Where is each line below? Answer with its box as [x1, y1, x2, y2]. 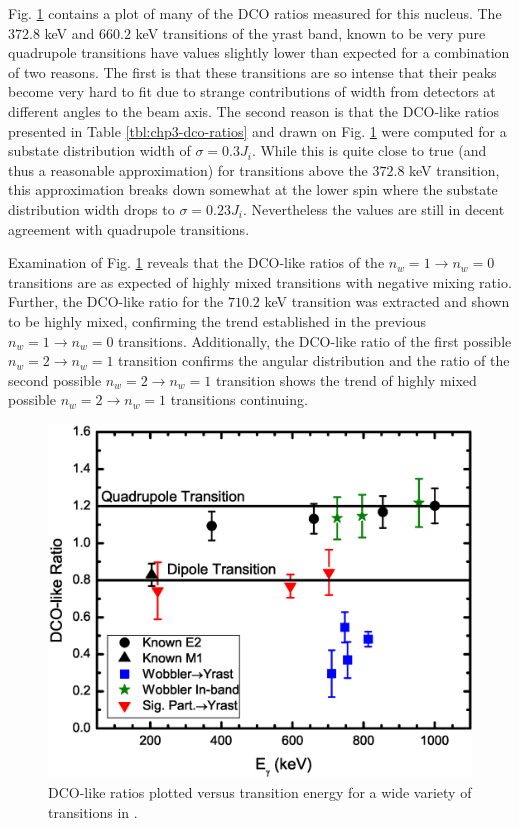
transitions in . [48, 801, 138, 822]
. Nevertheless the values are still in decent [242, 198, 505, 219]
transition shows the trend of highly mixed [215, 369, 477, 390]
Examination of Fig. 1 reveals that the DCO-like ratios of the [8, 252, 385, 273]
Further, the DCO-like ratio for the [8, 291, 224, 312]
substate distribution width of [8, 140, 191, 161]
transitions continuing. [170, 389, 308, 410]
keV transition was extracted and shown [264, 291, 510, 312]
